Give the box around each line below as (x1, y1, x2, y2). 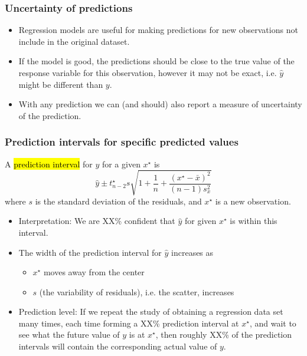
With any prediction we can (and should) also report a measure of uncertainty (18, 98, 302, 110)
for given (184, 215, 217, 227)
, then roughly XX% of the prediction (155, 328, 292, 341)
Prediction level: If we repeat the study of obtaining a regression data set (18, 305, 283, 318)
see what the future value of (18, 328, 120, 341)
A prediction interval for (5, 157, 93, 170)
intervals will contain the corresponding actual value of (18, 340, 217, 352)
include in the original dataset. (18, 35, 130, 47)
